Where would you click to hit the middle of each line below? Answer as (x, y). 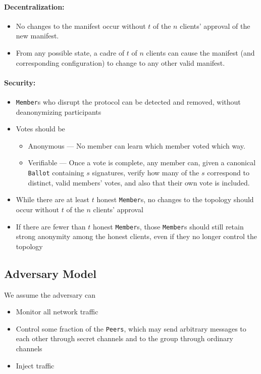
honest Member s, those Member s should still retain (168, 226)
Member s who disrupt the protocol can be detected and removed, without (128, 101)
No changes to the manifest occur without (81, 26)
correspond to (228, 172)
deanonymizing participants (59, 111)
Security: (20, 82)
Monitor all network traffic (57, 312)
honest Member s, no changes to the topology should (175, 199)
